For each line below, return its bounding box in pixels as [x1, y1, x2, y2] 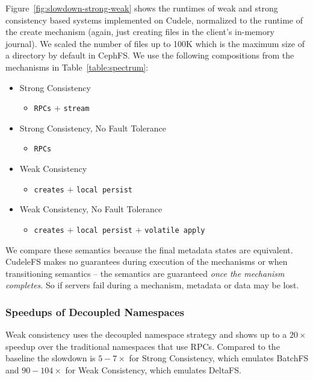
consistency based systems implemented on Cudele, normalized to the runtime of [5, 13, 303, 26]
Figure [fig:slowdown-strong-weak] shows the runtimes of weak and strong [5, 2, 278, 14]
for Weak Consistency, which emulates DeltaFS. [65, 363, 241, 376]
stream [63, 104, 90, 113]
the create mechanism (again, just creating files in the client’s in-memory [5, 25, 274, 38]
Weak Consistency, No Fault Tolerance [19, 203, 163, 215]
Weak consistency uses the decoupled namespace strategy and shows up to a [5, 328, 287, 341]
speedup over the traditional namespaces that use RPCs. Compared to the [5, 340, 280, 352]
